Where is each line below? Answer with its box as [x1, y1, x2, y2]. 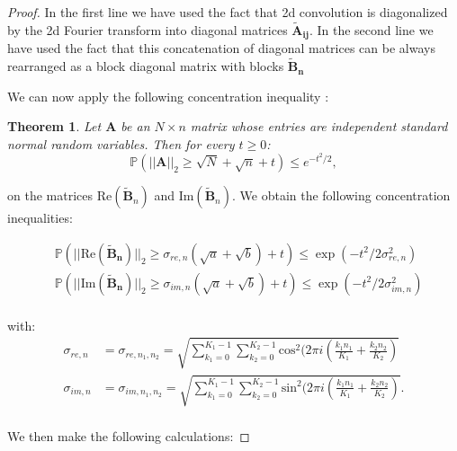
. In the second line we [309, 20, 434, 39]
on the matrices [7, 186, 93, 205]
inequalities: [7, 208, 73, 227]
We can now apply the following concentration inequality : [7, 86, 329, 105]
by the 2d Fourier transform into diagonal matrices [7, 20, 288, 39]
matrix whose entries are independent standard [190, 117, 448, 136]
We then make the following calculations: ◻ [7, 426, 250, 445]
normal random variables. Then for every [7, 134, 235, 153]
